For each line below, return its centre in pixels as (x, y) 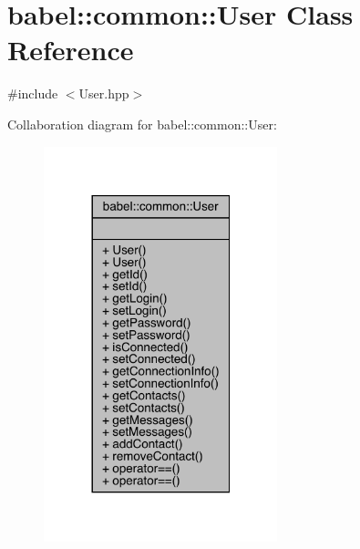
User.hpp (104, 93)
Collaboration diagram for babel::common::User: (142, 124)
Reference (71, 50)
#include (33, 93)
